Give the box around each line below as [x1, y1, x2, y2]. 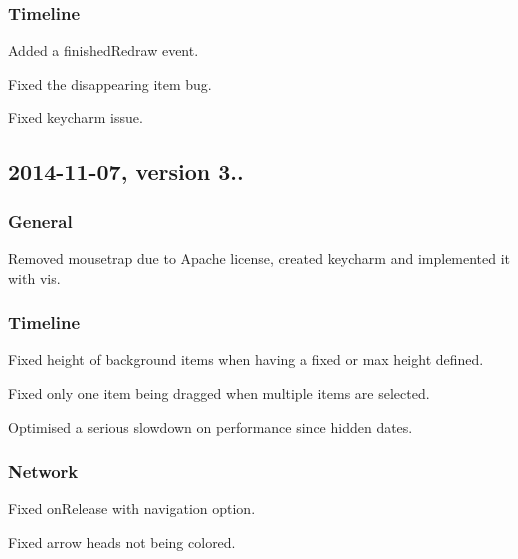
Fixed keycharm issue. [8, 107, 143, 128]
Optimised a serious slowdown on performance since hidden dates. [8, 416, 413, 437]
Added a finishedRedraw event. [8, 40, 199, 61]
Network [8, 459, 79, 484]
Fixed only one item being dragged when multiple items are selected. [8, 383, 430, 403]
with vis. [8, 267, 61, 288]
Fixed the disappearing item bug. [8, 73, 212, 94]
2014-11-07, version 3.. [8, 156, 244, 187]
